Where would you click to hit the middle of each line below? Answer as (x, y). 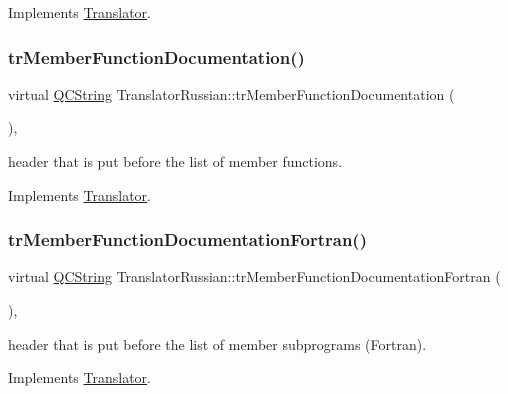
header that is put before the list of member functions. (175, 161)
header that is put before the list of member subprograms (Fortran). (217, 343)
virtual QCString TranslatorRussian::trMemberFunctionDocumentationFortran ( (254, 276)
